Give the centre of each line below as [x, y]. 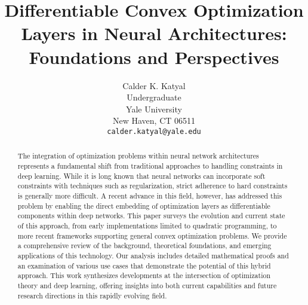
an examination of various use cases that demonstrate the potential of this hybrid [144, 265]
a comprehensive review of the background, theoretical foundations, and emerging [144, 245]
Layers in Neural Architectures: [154, 33]
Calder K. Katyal [154, 85]
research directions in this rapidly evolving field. [92, 295]
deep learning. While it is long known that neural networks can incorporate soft [141, 176]
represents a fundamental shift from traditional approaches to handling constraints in [150, 165]
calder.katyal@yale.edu [154, 131]
